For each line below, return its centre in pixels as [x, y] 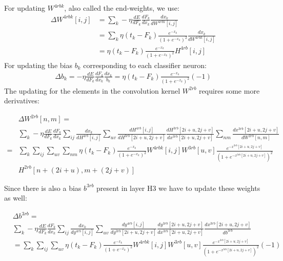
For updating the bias [38, 65]
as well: [16, 198]
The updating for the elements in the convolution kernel [92, 90]
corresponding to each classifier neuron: [145, 65]
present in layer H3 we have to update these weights [178, 188]
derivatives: [22, 101]
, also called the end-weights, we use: [122, 8]
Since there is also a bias [43, 188]
